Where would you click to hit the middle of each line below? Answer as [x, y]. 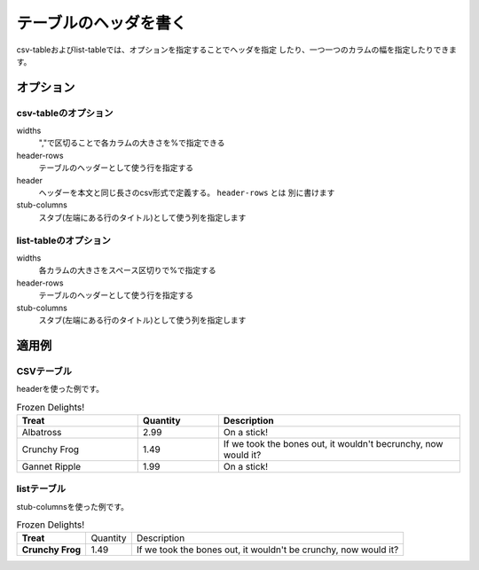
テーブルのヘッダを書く [102, 23]
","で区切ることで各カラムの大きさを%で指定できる [132, 143]
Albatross [42, 432]
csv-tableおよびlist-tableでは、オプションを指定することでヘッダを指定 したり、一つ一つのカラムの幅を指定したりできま [236, 50]
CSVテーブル [44, 371]
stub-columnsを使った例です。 [72, 506]
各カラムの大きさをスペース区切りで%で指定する [127, 270]
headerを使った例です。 [60, 389]
